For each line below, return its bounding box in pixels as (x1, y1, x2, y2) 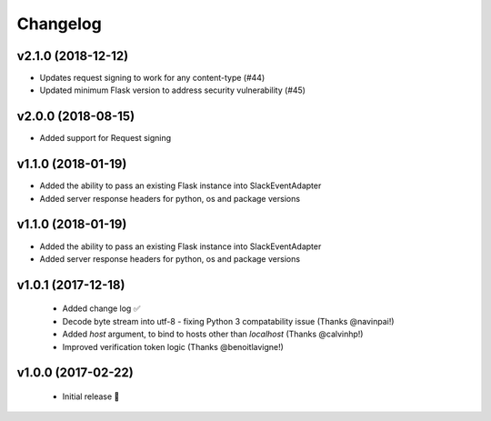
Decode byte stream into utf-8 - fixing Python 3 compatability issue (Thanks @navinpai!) (62, 316, 395, 326)
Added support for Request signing (39, 133, 172, 144)
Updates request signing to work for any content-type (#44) (39, 73, 266, 84)
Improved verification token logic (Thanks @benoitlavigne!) (62, 341, 284, 352)
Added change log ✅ (62, 303, 141, 314)
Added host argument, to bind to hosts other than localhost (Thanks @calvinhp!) (62, 328, 364, 340)
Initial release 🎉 (62, 391, 120, 402)
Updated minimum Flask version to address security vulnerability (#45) (39, 85, 306, 95)
